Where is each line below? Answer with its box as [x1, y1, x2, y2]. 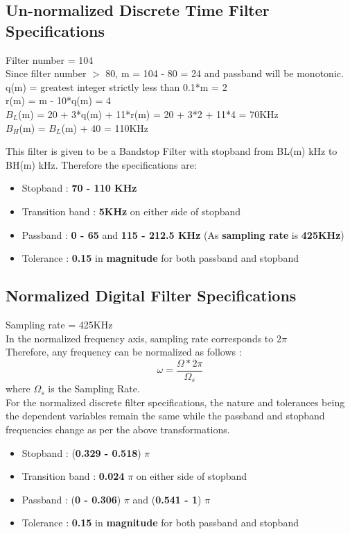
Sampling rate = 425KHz [6, 317, 113, 331]
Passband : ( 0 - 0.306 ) [21, 492, 121, 506]
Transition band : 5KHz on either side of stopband [21, 203, 241, 218]
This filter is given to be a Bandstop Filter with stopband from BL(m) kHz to [6, 144, 338, 158]
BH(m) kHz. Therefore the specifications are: [6, 157, 197, 172]
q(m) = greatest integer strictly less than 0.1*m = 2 [6, 79, 227, 94]
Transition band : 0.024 [21, 469, 125, 483]
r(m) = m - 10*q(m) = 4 [6, 93, 112, 108]
